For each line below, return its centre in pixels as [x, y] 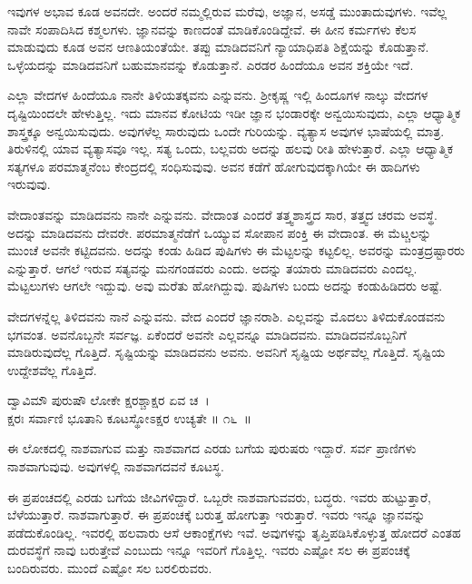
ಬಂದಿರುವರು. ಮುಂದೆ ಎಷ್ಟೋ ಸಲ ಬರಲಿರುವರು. [110, 568]
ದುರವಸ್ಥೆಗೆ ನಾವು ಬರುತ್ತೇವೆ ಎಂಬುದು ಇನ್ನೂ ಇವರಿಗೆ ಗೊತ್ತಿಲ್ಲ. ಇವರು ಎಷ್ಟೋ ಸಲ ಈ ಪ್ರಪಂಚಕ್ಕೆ [209, 550]
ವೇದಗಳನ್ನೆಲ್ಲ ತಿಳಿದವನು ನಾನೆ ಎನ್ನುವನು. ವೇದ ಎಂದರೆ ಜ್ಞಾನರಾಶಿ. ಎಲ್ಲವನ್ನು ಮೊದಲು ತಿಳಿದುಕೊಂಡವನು [226, 316]
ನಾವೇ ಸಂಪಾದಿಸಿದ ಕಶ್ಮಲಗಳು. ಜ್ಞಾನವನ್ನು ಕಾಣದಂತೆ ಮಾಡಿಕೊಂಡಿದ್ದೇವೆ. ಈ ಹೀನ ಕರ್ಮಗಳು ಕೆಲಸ [212, 29]
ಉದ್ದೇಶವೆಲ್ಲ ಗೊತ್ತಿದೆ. [52, 369]
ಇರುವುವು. [29, 184]
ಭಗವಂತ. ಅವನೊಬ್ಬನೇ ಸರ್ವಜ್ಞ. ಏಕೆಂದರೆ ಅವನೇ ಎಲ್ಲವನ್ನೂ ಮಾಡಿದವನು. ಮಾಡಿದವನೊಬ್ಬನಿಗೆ [207, 334]
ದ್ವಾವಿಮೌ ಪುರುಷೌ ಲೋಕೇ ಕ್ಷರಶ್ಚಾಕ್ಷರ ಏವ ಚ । [108, 400]
